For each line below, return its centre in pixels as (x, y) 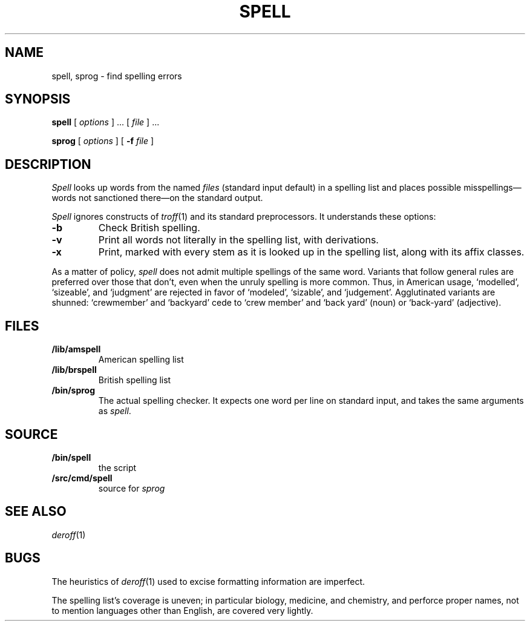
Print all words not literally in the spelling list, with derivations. (238, 240)
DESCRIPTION (48, 164)
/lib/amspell (76, 349)
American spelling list (141, 360)
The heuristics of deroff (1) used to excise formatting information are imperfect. (208, 581)
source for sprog (132, 488)
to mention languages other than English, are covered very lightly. (182, 610)
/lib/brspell (74, 370)
